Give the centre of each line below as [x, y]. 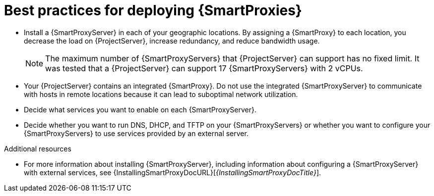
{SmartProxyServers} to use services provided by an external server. [136, 133]
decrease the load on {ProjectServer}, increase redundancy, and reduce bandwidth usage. [172, 41]
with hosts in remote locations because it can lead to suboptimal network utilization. [161, 94]
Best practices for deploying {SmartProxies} [153, 10]
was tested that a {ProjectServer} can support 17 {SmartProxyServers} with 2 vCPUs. [204, 68]
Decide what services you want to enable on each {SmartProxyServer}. [140, 109]
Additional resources [38, 148]
